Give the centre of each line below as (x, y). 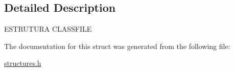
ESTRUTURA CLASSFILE (48, 29)
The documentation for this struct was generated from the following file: (117, 46)
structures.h (23, 63)
